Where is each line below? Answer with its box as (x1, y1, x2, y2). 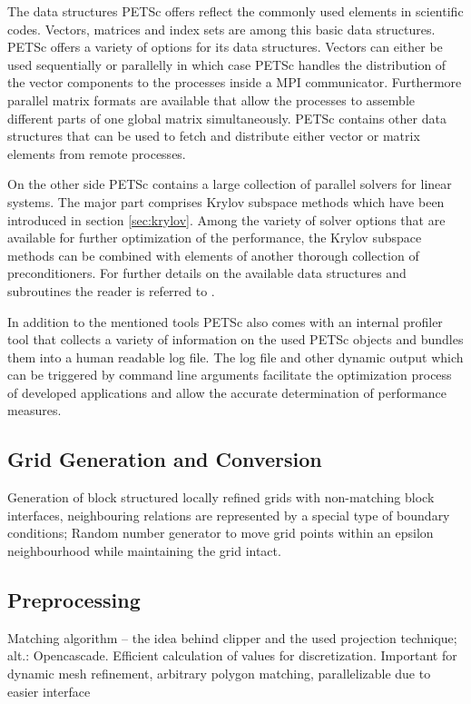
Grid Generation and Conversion (7, 445, 322, 473)
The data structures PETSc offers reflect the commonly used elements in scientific (7, 2, 464, 20)
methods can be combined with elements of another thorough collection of (7, 245, 419, 264)
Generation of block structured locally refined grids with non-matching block (7, 488, 435, 507)
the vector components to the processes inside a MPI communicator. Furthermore (7, 73, 462, 92)
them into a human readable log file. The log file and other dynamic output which (7, 347, 464, 366)
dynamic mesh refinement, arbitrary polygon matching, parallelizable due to (7, 664, 431, 683)
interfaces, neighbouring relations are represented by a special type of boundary (7, 505, 450, 524)
